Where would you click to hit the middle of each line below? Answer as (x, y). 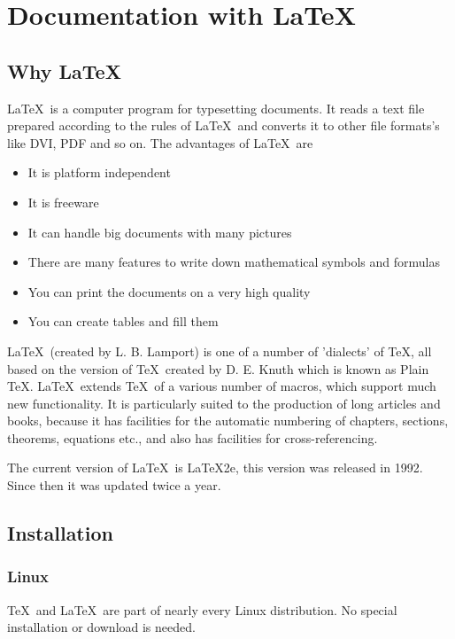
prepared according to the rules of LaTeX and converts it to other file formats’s (224, 125)
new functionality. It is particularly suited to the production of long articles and (224, 403)
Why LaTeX (64, 70)
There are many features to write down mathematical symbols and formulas (234, 262)
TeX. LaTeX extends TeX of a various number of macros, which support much (222, 386)
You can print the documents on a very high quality (169, 291)
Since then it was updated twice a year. (114, 485)
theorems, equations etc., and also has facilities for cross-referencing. (193, 437)
